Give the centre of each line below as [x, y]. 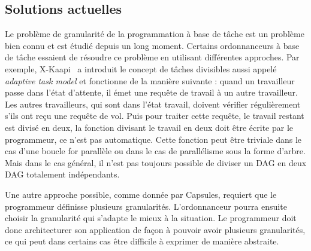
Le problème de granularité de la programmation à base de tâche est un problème [155, 34]
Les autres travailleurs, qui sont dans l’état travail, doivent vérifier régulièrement [153, 104]
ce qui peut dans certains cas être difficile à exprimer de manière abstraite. [142, 241]
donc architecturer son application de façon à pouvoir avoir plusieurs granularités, [155, 229]
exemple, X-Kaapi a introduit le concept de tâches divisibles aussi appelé [141, 68]
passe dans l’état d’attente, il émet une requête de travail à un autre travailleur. [151, 92]
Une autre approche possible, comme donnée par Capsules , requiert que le [141, 194]
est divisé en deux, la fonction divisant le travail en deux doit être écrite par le [149, 127]
